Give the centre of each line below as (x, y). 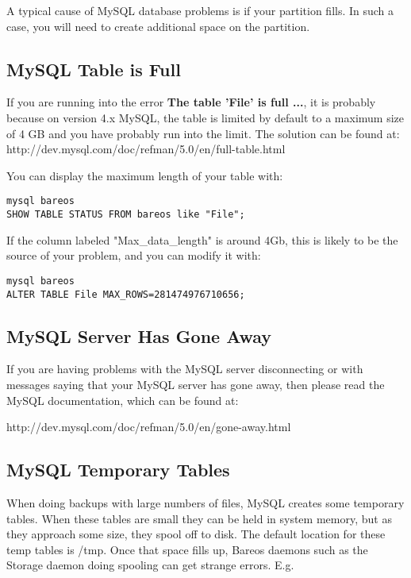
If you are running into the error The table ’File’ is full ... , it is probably (191, 102)
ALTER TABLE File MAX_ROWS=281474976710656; (126, 294)
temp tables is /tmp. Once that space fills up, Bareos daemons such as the (187, 549)
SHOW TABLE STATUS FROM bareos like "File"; (126, 215)
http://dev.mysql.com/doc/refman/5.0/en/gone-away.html (149, 427)
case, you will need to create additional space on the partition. (158, 26)
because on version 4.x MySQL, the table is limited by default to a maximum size (205, 117)
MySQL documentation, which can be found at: (123, 400)
